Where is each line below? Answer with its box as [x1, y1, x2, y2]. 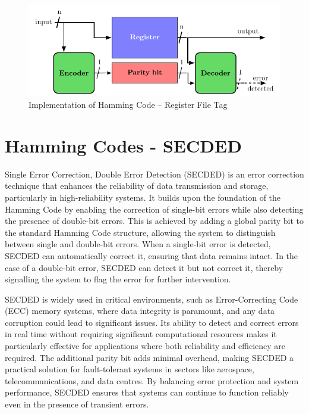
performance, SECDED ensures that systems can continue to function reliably [5, 386, 289, 399]
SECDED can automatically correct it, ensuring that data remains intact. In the [5, 249, 298, 262]
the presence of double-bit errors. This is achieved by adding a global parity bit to [5, 214, 304, 227]
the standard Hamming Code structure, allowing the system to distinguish [5, 226, 276, 238]
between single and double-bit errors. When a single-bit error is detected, [5, 238, 271, 250]
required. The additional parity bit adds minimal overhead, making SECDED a [5, 351, 294, 363]
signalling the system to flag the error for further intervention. [5, 273, 231, 285]
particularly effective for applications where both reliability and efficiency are [5, 340, 286, 352]
